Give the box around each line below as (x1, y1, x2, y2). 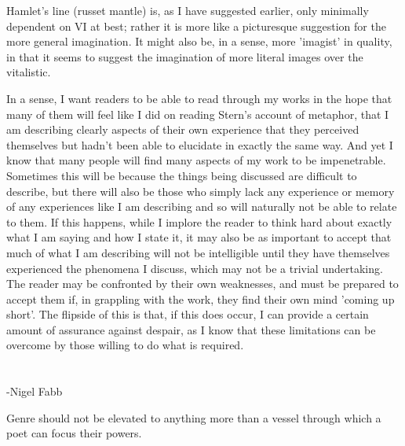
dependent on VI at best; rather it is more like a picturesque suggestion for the (6, 17, 386, 34)
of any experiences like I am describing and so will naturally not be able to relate (6, 198, 397, 215)
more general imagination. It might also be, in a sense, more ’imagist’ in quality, (6, 33, 392, 50)
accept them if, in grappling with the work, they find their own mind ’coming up (6, 290, 395, 307)
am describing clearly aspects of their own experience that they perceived (6, 121, 359, 138)
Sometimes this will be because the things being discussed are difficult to (6, 167, 357, 183)
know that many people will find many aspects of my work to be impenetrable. (6, 152, 386, 168)
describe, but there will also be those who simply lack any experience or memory (6, 182, 395, 199)
